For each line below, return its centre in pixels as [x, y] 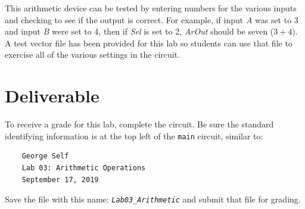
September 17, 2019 [60, 180]
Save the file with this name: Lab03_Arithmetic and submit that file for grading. [153, 199]
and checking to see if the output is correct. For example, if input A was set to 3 [152, 19]
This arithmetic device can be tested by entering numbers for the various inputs [151, 8]
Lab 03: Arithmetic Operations [84, 168]
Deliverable [52, 96]
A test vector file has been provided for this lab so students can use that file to [149, 43]
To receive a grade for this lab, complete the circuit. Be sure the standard [139, 124]
